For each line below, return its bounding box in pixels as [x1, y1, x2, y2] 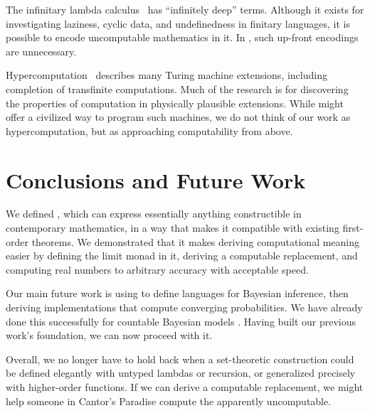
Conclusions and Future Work [6, 165, 306, 194]
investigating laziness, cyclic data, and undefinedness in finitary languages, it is [6, 16, 350, 31]
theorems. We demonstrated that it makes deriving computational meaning [31, 234, 360, 249]
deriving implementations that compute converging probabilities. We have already [6, 300, 363, 315]
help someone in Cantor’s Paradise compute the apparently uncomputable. [6, 393, 332, 408]
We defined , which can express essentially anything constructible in [6, 206, 302, 221]
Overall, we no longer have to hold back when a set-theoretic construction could [6, 351, 354, 366]
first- [342, 220, 364, 235]
